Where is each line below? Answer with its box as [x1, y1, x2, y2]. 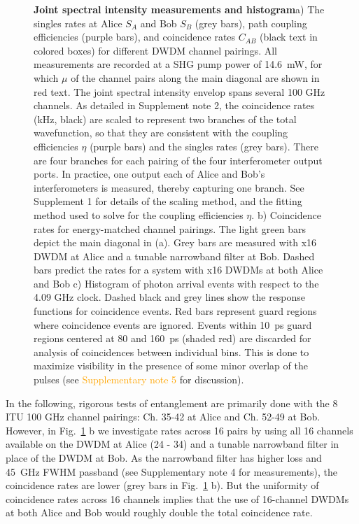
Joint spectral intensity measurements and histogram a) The [34, 2, 325, 16]
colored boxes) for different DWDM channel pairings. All [34, 43, 277, 57]
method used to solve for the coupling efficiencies [34, 207, 244, 222]
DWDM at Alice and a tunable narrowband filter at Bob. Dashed [34, 248, 315, 263]
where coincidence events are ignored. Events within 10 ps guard [34, 317, 312, 332]
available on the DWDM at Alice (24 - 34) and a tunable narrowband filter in [6, 437, 339, 451]
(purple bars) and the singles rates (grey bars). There [90, 139, 319, 153]
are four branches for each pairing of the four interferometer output [34, 153, 323, 167]
